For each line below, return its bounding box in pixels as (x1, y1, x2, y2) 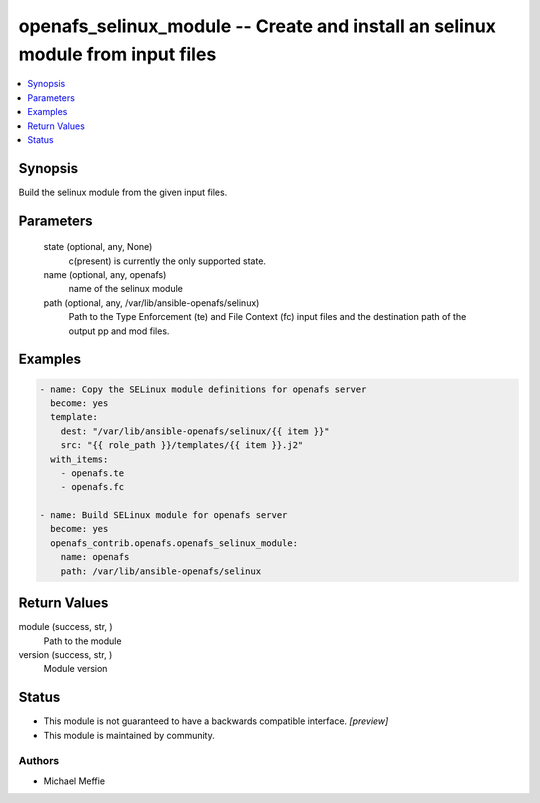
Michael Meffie (43, 775, 105, 787)
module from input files (18, 43, 217, 65)
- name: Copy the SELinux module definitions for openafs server (39, 383, 367, 395)
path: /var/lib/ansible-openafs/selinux (60, 565, 262, 577)
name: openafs (60, 551, 130, 563)
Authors (18, 754, 60, 768)
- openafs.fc (60, 481, 125, 493)
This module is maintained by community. (43, 729, 215, 741)
